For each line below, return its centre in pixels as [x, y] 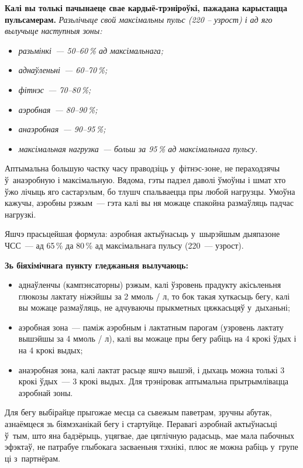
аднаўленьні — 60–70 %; [63, 70]
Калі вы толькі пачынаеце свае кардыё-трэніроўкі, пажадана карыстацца [146, 8]
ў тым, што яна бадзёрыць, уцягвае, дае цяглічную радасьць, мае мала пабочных [149, 435]
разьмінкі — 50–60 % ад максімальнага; [91, 50]
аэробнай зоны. [46, 392]
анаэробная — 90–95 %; [62, 129]
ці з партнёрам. [32, 458]
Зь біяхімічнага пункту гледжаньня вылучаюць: [97, 265]
